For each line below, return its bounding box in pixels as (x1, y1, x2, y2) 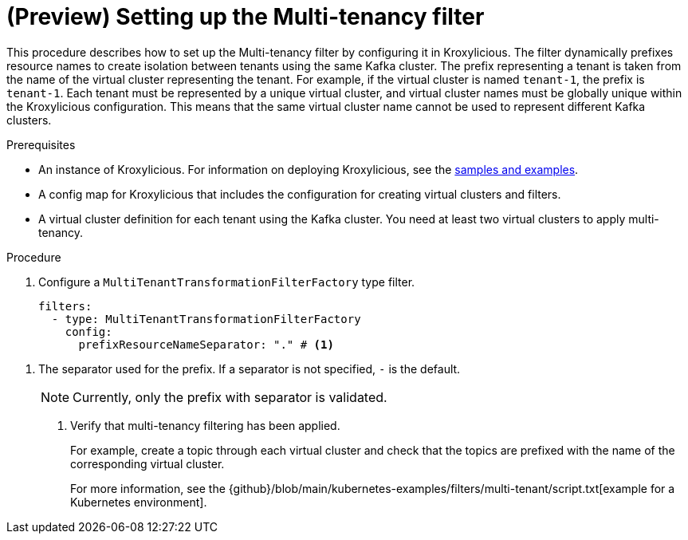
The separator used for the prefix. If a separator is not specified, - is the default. (38, 361, 461, 376)
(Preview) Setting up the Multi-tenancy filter (6, 3, 485, 30)
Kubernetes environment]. (70, 495, 207, 509)
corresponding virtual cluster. (70, 456, 225, 471)
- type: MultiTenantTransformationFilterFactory (51, 312, 361, 325)
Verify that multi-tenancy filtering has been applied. (70, 418, 340, 432)
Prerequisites (6, 137, 76, 152)
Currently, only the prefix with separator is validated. (73, 388, 387, 405)
